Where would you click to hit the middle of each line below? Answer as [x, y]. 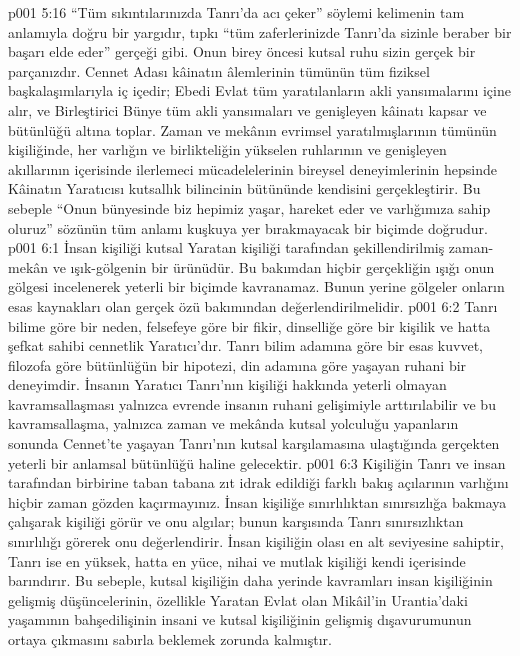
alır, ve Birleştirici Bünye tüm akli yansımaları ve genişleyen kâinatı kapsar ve [247, 109]
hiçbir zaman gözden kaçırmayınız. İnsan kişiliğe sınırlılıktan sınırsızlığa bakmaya [257, 501]
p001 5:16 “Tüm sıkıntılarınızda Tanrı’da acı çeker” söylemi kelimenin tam [236, 12]
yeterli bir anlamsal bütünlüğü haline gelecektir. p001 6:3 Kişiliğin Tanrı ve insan [257, 462]
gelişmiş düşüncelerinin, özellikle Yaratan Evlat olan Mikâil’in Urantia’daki [238, 599]
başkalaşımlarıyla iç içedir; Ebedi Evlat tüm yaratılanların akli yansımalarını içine [259, 90]
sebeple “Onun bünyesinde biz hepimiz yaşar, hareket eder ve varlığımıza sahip [249, 207]
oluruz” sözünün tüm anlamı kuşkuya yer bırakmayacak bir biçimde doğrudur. [248, 227]
